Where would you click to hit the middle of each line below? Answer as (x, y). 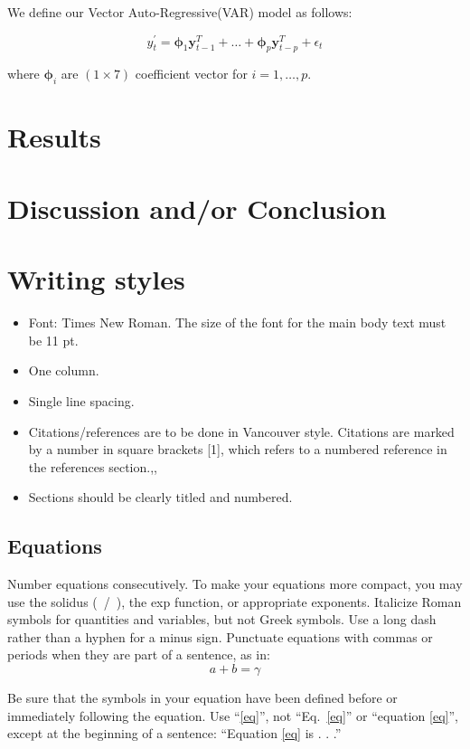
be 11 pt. (53, 340)
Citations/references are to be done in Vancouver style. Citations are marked (241, 431)
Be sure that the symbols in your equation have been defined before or (202, 698)
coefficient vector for (191, 74)
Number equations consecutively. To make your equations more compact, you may (235, 584)
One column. (64, 370)
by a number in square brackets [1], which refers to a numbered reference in (238, 449)
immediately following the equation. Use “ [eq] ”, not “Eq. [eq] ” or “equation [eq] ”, (233, 715)
